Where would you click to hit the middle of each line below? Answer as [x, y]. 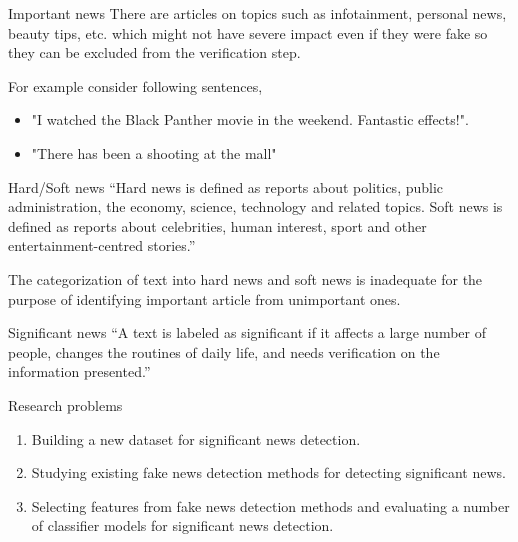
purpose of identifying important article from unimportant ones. [204, 298]
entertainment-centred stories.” [102, 245]
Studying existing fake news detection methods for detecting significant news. [268, 472]
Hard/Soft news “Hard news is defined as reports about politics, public [226, 186]
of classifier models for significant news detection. [182, 525]
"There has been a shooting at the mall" [154, 152]
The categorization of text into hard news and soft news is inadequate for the [245, 278]
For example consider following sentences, [135, 85]
